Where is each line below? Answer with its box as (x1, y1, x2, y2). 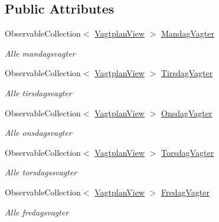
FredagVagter (161, 185, 210, 198)
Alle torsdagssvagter (5, 166, 77, 178)
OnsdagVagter (161, 106, 213, 119)
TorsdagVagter (161, 146, 214, 158)
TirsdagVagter (161, 67, 213, 79)
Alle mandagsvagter (5, 47, 76, 59)
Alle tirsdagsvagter (5, 86, 72, 99)
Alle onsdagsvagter (5, 126, 72, 139)
